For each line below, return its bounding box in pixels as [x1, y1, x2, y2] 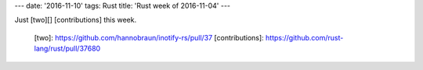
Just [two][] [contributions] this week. [14, 16, 137, 25]
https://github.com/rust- [265, 33, 344, 42]
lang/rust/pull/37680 [34, 44, 101, 54]
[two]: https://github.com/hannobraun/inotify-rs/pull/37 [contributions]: [34, 33, 264, 42]
